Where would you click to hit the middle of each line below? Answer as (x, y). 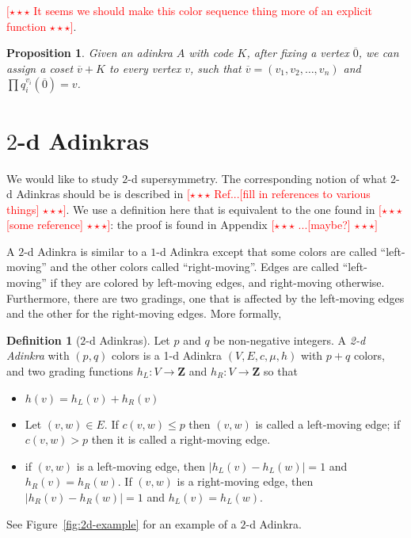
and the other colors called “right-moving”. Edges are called (195, 267)
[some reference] (45, 225)
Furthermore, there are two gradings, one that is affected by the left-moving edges (205, 298)
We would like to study (63, 178)
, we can (379, 53)
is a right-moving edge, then (245, 481)
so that (281, 371)
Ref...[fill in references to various (292, 194)
